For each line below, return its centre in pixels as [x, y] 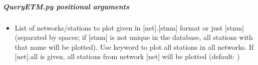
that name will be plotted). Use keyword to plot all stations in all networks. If [134, 47]
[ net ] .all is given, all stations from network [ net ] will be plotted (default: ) [127, 56]
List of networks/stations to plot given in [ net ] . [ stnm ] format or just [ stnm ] [129, 27]
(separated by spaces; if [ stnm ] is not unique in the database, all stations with [134, 37]
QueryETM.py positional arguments [66, 6]
